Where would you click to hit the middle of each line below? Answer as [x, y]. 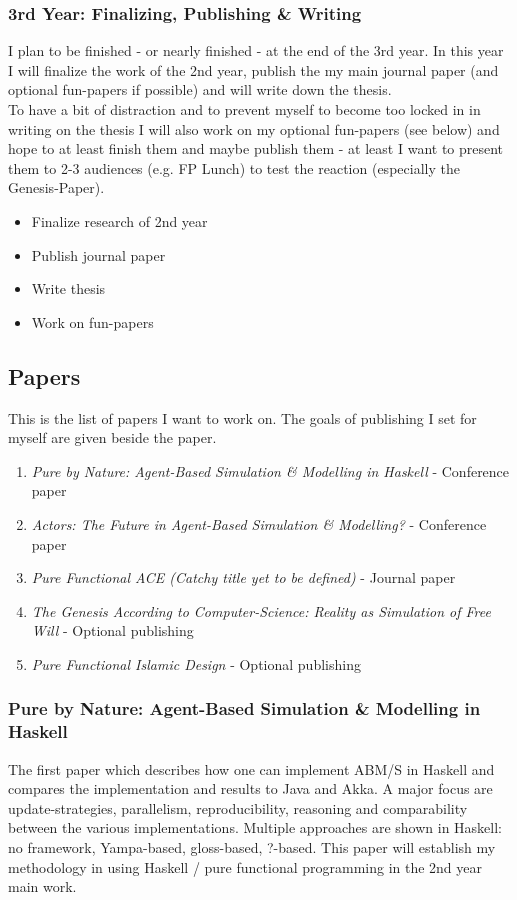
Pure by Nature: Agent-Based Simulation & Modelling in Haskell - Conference [270, 470]
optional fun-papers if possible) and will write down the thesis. [200, 89]
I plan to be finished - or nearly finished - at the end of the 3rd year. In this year [256, 50]
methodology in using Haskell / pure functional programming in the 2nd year [245, 866]
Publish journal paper [98, 254]
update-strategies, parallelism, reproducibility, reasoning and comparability [238, 807]
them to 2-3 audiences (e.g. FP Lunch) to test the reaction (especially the [234, 167]
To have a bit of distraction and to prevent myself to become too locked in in [244, 109]
